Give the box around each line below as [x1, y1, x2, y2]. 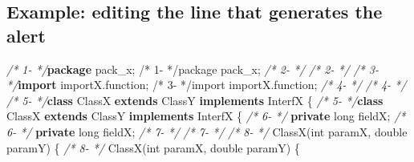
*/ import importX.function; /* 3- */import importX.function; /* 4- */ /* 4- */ [6, 76, 407, 93]
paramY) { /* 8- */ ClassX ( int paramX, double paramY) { [6, 139, 300, 156]
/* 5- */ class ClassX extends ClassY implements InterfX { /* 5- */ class [6, 91, 384, 108]
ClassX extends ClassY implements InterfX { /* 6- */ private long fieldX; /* [6, 107, 406, 124]
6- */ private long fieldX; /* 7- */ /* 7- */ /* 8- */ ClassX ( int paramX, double [6, 123, 408, 140]
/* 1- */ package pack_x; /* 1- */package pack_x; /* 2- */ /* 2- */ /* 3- [6, 60, 379, 77]
